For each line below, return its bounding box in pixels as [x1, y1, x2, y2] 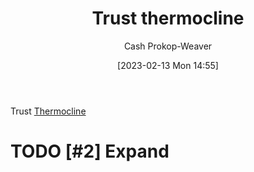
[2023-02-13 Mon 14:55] [117, 59, 219, 71]
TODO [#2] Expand [10, 140, 170, 163]
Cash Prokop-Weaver [123, 40, 213, 52]
